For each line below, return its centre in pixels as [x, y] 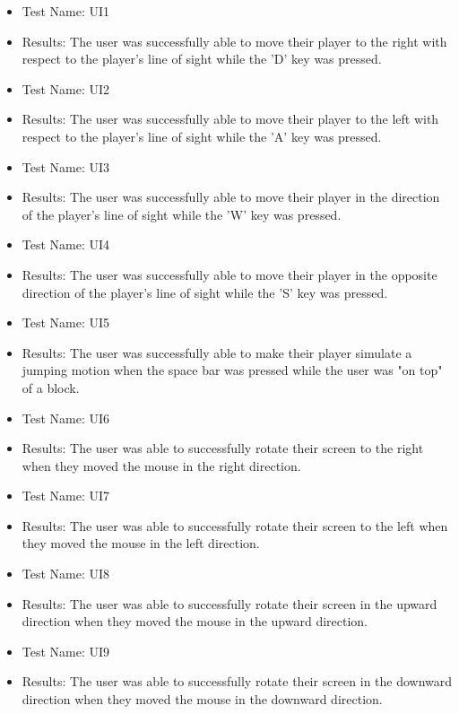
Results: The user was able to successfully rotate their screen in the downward [237, 681]
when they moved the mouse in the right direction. [161, 465]
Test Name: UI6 [66, 418]
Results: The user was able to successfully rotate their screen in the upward [229, 603]
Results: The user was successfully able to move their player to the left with [230, 119]
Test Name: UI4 [66, 244]
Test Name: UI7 [66, 496]
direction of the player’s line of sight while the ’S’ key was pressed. [205, 292]
